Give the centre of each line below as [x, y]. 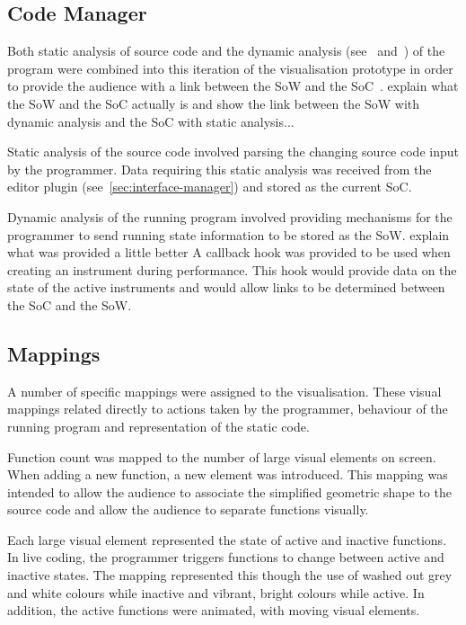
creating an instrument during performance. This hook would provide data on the [232, 269]
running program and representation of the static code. [158, 426]
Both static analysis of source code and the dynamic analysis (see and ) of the [226, 51]
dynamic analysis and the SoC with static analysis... [151, 121]
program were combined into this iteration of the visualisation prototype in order [230, 68]
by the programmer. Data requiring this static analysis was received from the [220, 169]
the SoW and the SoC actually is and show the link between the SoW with [214, 103]
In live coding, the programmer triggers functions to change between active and [226, 557]
